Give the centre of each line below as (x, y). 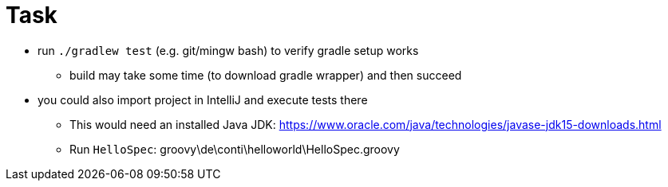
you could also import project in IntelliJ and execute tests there (203, 99)
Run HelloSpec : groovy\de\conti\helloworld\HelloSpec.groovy (235, 149)
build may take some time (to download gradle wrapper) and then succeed (266, 75)
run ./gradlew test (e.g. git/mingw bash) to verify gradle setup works (228, 50)
